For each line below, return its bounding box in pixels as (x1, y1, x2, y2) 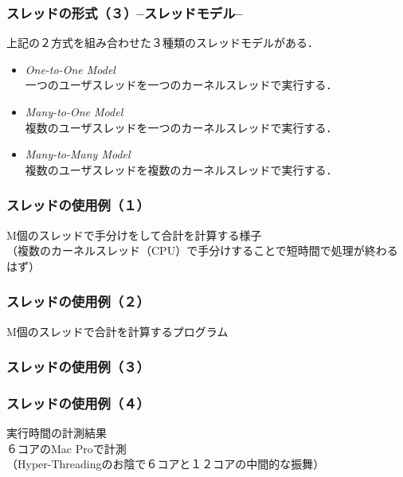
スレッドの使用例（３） (6, 357, 150, 377)
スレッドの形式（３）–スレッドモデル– (6, 2, 243, 22)
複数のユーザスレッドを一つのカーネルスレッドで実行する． (25, 119, 338, 135)
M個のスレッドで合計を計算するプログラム (6, 323, 229, 339)
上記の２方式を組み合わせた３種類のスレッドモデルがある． (6, 34, 319, 51)
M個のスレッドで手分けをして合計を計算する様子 (6, 226, 262, 243)
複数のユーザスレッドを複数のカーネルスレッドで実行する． (25, 161, 338, 178)
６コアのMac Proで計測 (6, 440, 127, 456)
